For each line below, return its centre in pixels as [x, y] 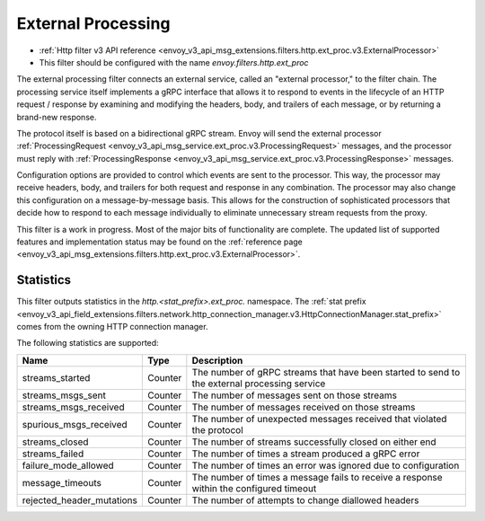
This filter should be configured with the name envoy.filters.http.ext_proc [174, 62]
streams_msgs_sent [64, 395]
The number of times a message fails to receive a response [317, 477]
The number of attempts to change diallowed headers [305, 500]
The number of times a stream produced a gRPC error [306, 454]
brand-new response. [57, 117]
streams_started [56, 377]
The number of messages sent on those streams [295, 395]
